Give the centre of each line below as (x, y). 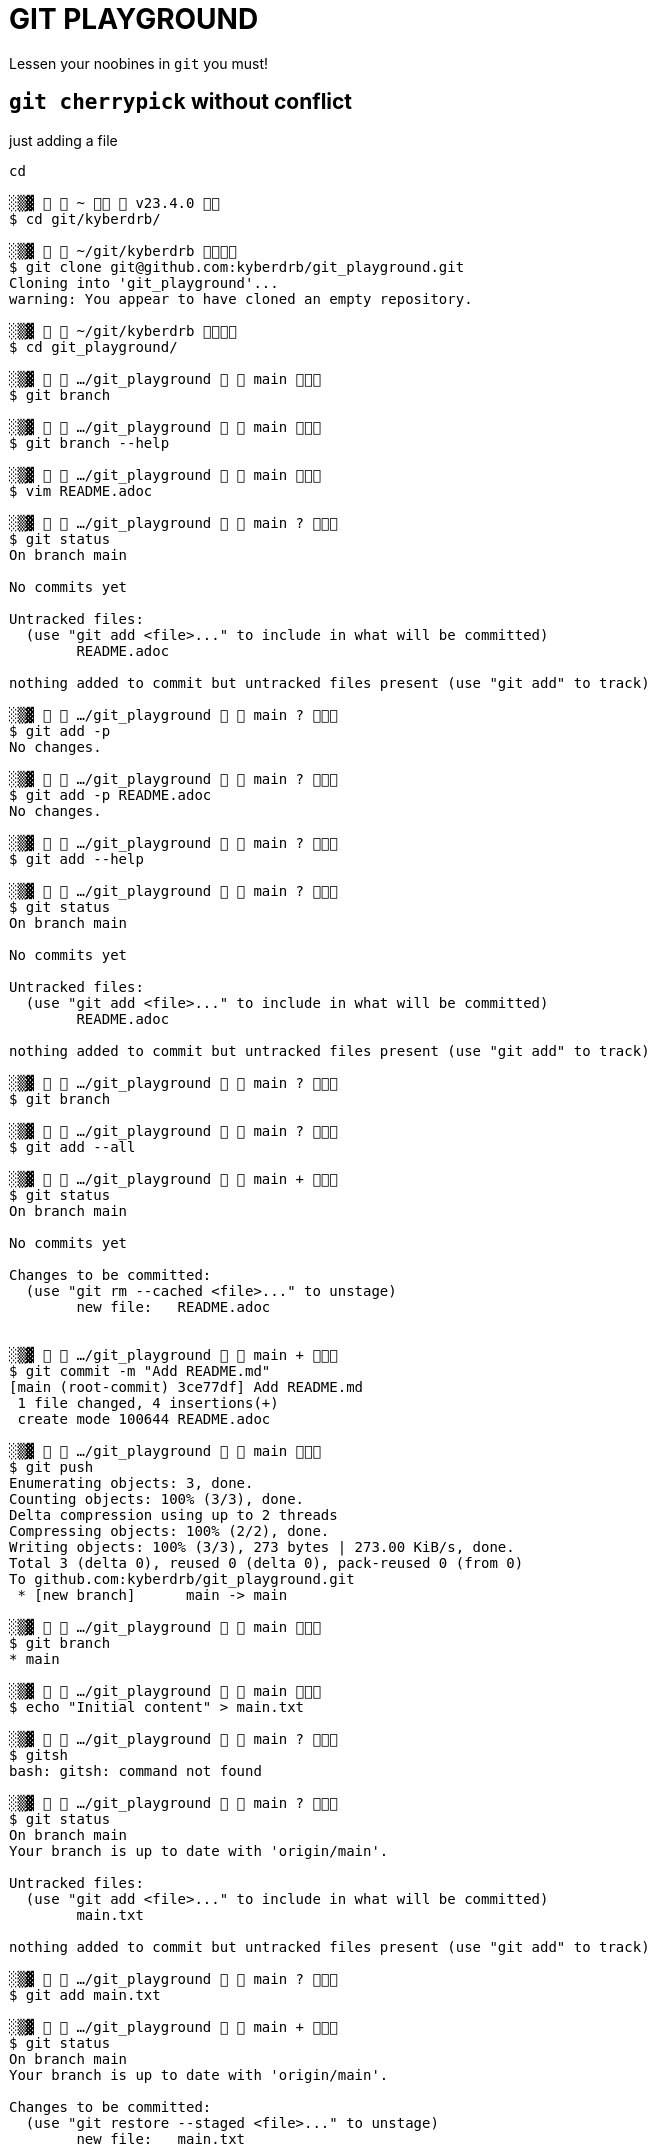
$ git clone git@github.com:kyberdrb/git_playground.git (237, 266)
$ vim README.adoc (81, 490)
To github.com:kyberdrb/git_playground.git (182, 1578)
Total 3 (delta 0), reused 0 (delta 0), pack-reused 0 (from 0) (266, 1562)
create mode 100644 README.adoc (144, 1418)
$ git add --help (76, 858)
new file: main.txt (161, 2138)
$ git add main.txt (85, 1994)
